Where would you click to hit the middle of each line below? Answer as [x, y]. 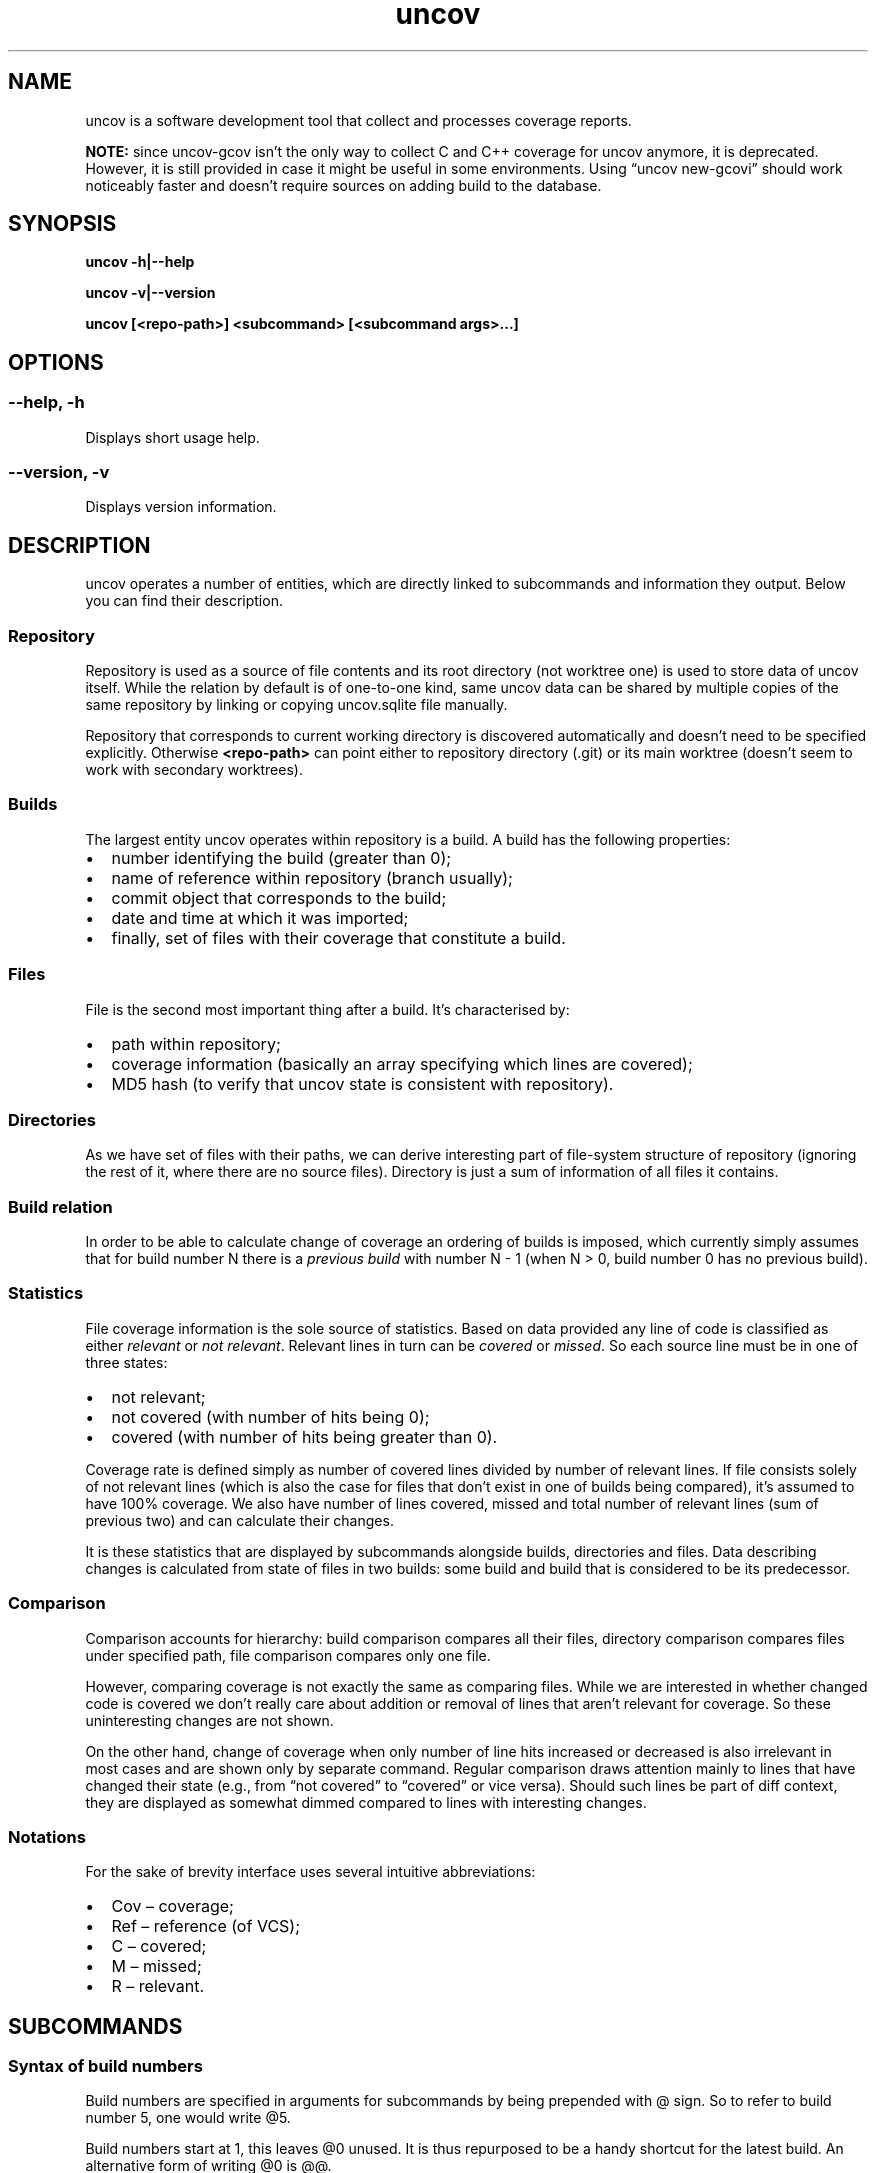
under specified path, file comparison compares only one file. [288, 1655]
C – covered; [159, 1946]
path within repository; [196, 1043]
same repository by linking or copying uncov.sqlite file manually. [296, 704]
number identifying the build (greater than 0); [281, 857]
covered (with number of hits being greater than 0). [304, 1436]
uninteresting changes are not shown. [209, 1720]
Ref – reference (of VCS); [205, 1926]
